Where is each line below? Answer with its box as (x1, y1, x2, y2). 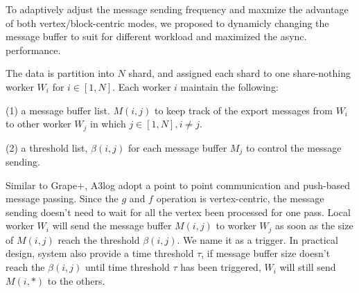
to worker (216, 218, 256, 233)
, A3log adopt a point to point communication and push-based (85, 177, 351, 192)
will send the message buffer (52, 218, 172, 233)
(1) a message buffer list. (6, 103, 110, 117)
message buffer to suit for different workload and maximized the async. (6, 29, 307, 44)
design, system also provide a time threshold (6, 246, 194, 260)
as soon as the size (275, 218, 353, 233)
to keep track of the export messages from (154, 103, 333, 117)
